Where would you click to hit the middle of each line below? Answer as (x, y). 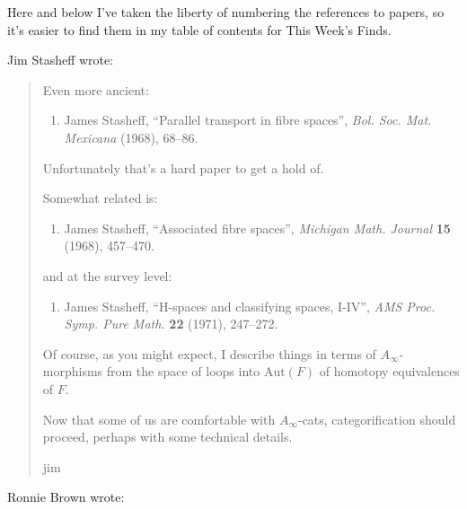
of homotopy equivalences (389, 371)
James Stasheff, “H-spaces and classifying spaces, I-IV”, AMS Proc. (250, 306)
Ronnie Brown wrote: (66, 497)
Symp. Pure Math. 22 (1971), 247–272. (171, 324)
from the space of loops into (183, 371)
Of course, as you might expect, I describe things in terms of (209, 353)
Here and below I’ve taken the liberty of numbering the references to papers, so (226, 12)
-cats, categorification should (377, 419)
